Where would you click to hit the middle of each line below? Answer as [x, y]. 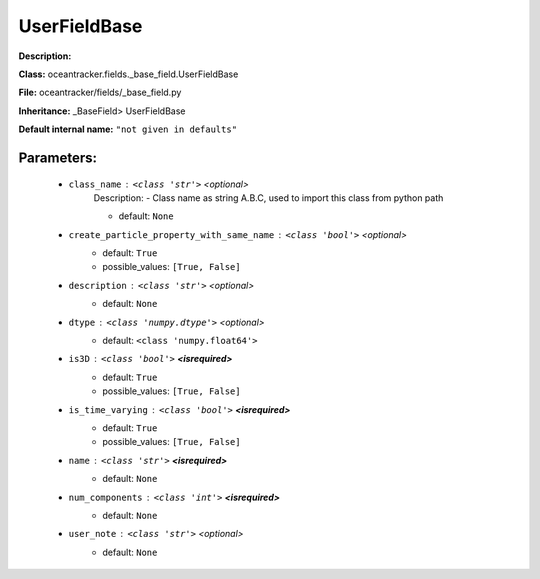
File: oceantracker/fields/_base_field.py [100, 92]
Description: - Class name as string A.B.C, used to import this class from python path [268, 197]
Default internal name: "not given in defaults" [128, 129]
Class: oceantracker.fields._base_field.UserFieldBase [128, 74]
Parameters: [57, 157]
